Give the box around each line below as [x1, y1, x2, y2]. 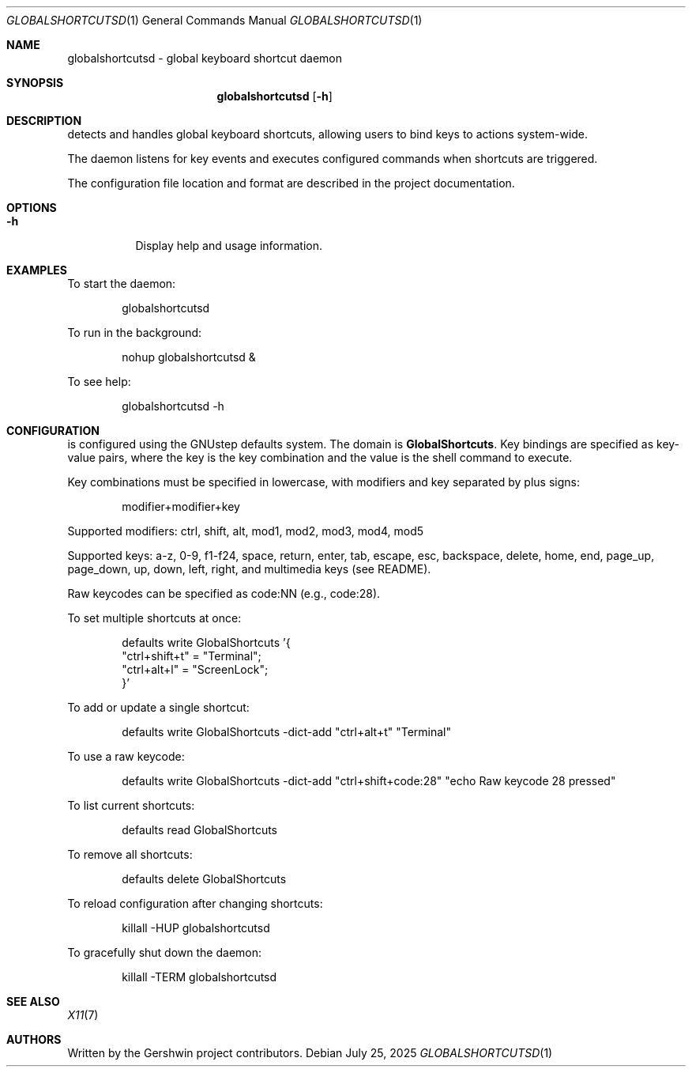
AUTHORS [6, 1033, 62, 1046]
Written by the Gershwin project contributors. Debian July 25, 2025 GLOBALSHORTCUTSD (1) [67, 1046, 553, 1060]
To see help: [67, 375, 131, 388]
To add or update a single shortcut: [67, 701, 250, 714]
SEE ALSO [6, 995, 60, 1008]
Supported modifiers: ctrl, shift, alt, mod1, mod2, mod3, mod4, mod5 [67, 524, 424, 538]
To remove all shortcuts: [67, 848, 193, 861]
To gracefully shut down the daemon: [67, 946, 262, 959]
